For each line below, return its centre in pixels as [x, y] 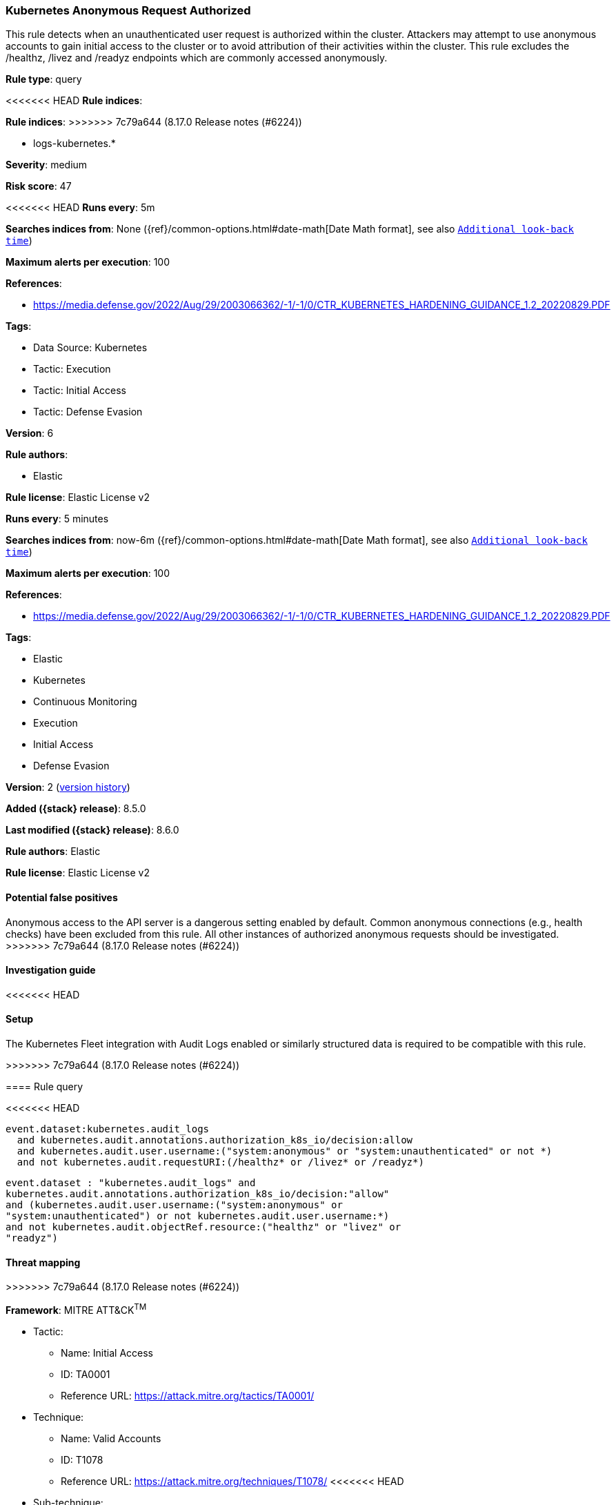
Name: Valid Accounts [111, 1438]
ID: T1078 [82, 1459]
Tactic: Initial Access [80, 391]
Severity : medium [47, 165]
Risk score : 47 [39, 186]
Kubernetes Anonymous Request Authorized [128, 10]
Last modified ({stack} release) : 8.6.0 [92, 830]
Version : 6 [30, 433]
